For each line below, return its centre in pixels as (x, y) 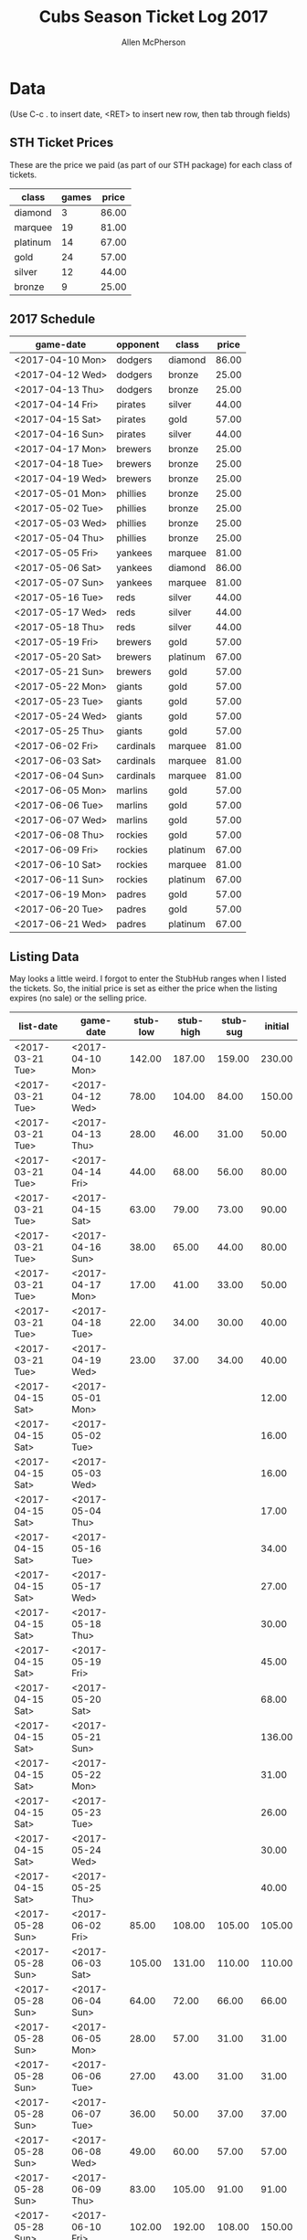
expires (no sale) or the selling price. (79, 998)
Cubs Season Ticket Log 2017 (153, 17)
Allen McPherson (153, 42)
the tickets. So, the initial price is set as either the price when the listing (143, 988)
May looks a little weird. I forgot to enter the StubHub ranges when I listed (148, 978)
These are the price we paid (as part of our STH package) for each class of (151, 164)
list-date (38, 1027)
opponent (138, 344)
